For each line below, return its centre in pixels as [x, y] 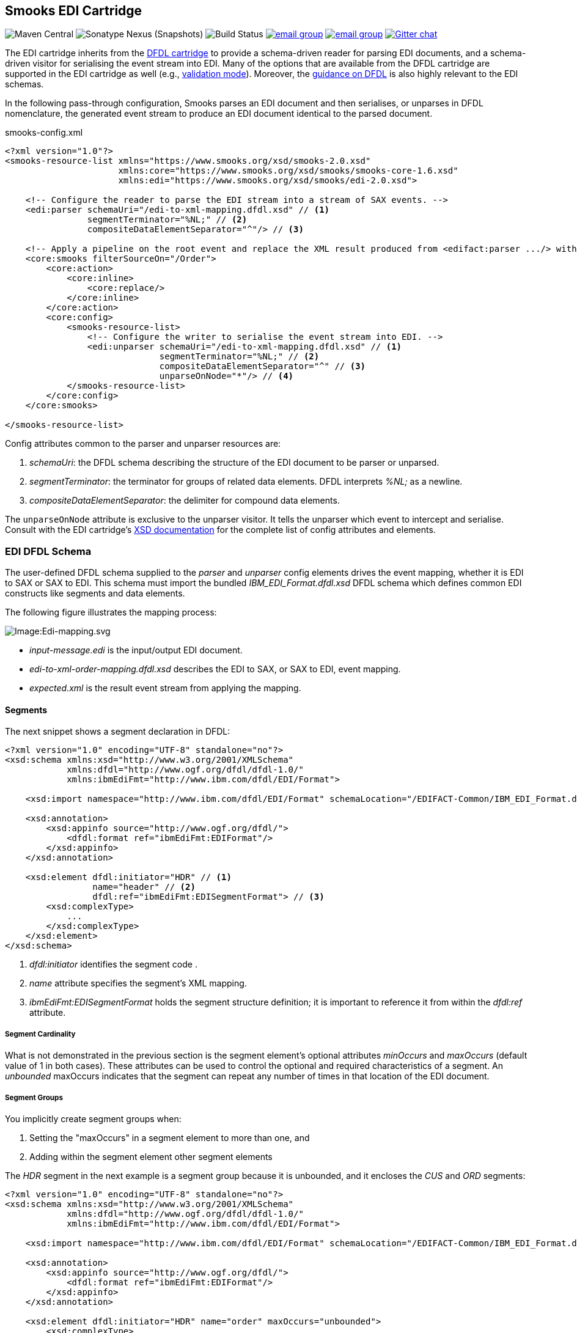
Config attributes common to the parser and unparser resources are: [143, 444]
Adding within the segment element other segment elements [151, 1156]
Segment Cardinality [40, 1034]
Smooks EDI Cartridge [74, 11]
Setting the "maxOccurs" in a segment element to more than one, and [170, 1137]
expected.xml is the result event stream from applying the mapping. [165, 688]
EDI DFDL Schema [48, 551]
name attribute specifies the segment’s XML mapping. [138, 983]
